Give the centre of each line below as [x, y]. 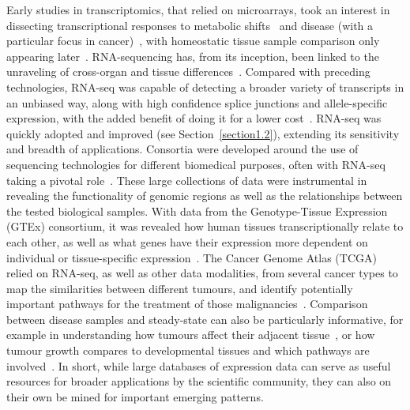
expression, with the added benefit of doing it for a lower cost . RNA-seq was [194, 118]
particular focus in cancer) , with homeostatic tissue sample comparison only [193, 41]
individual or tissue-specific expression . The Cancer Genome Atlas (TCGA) [192, 257]
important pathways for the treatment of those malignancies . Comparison [187, 304]
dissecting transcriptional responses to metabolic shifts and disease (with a [190, 25]
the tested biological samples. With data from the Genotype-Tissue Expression [197, 211]
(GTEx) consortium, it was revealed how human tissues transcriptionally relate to [205, 226]
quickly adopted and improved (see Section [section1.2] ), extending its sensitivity [203, 133]
